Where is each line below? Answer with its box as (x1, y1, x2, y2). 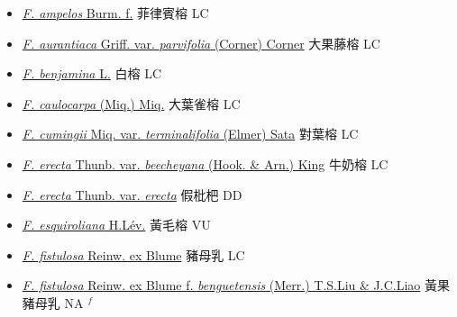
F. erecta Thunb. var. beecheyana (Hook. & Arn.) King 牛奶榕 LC (22, 154, 388, 173)
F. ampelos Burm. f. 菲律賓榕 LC (22, 4, 209, 22)
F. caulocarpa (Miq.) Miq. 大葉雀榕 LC (22, 94, 241, 113)
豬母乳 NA (22, 293, 84, 312)
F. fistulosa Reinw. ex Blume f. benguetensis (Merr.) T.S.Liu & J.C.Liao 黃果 (22, 276, 451, 294)
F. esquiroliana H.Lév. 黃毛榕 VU (22, 215, 211, 234)
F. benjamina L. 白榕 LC (22, 64, 162, 83)
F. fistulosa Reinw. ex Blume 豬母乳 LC (22, 245, 245, 264)
